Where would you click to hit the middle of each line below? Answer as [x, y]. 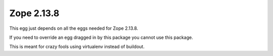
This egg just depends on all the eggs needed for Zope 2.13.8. [74, 28]
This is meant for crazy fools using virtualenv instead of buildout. [77, 47]
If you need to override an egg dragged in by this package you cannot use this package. [101, 37]
